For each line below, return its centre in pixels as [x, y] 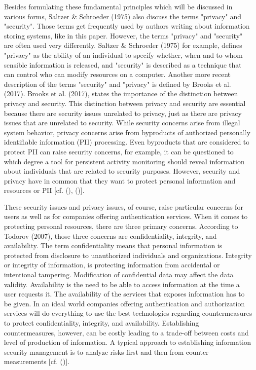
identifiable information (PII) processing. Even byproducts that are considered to [127, 142]
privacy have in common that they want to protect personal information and [120, 180]
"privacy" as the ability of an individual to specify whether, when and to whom [124, 55]
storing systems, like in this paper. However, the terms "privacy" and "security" [123, 35]
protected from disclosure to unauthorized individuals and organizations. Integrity [128, 255]
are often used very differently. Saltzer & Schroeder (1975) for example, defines [123, 45]
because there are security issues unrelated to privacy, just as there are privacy [123, 113]
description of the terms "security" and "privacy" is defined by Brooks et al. [118, 84]
